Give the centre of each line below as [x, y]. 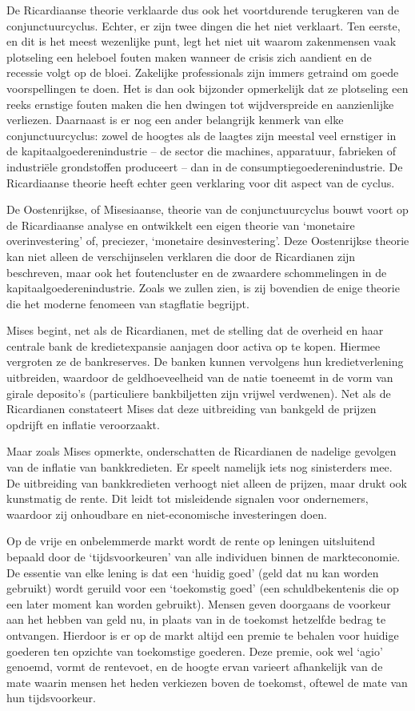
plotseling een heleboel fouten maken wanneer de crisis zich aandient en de [189, 56]
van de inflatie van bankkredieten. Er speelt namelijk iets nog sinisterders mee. [200, 467]
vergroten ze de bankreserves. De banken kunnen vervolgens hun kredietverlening [205, 362]
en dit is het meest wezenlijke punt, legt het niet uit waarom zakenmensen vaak [202, 41]
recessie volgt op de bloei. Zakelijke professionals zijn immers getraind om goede [203, 72]
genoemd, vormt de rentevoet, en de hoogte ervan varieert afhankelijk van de [195, 667]
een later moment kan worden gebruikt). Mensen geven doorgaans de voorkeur [199, 603]
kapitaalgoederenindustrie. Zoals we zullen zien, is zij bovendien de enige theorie [203, 288]
